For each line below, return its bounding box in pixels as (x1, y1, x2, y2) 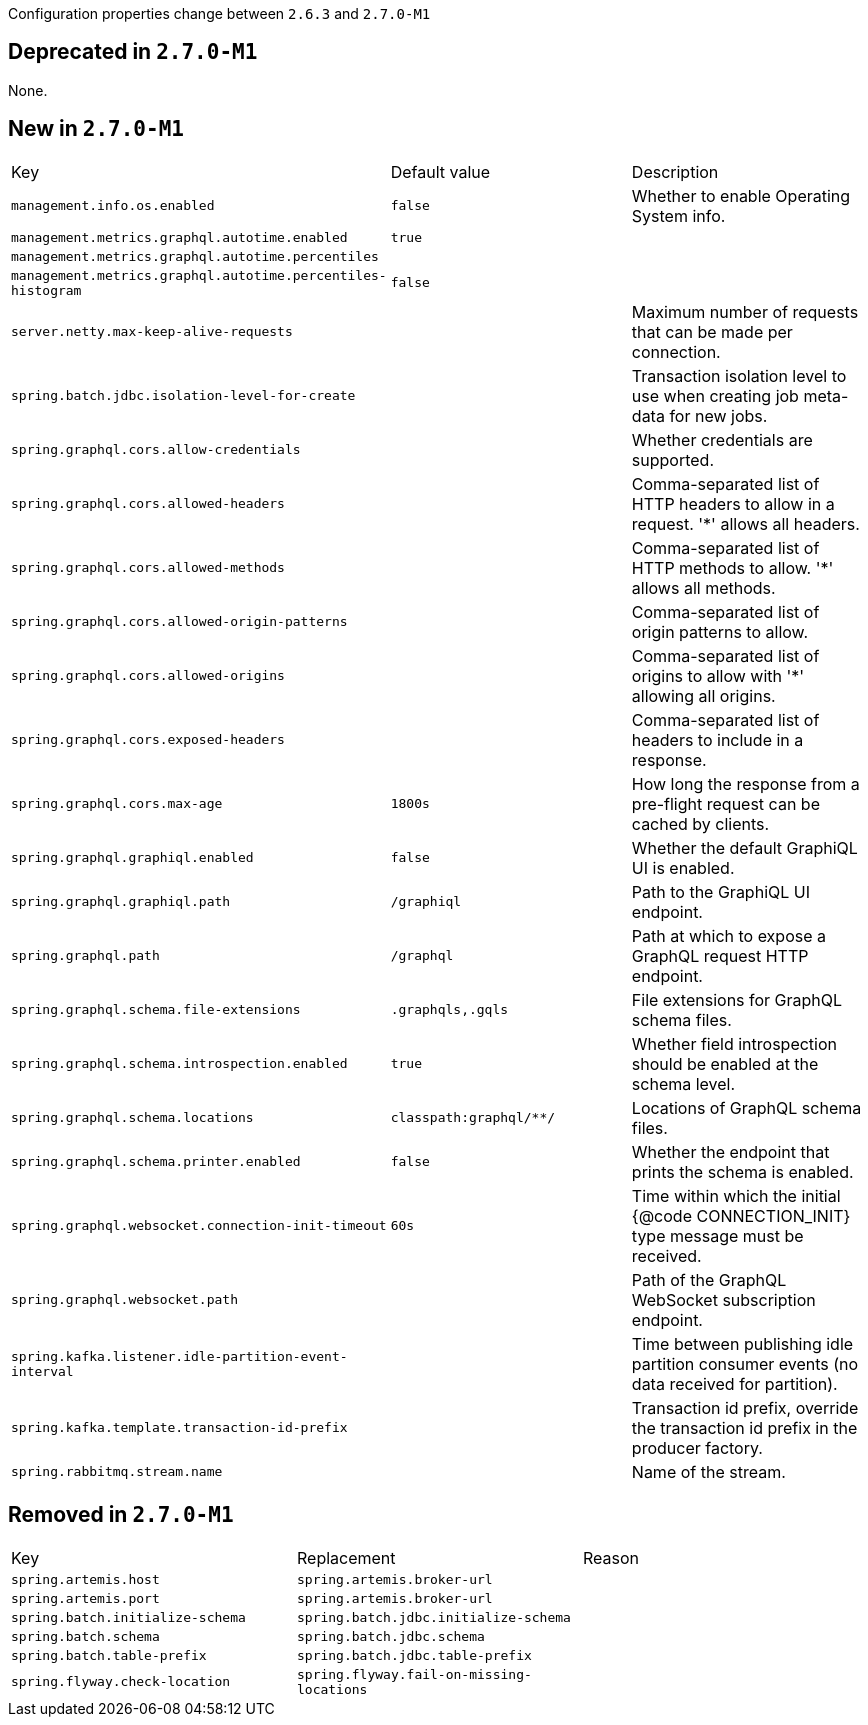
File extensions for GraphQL (631, 989, 843, 1010)
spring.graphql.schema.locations (11, 1110, 254, 1126)
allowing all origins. (631, 685, 776, 706)
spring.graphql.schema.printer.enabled (11, 1154, 301, 1170)
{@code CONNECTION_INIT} (631, 1205, 851, 1226)
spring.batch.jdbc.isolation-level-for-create (11, 388, 356, 404)
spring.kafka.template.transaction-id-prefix (11, 1420, 348, 1436)
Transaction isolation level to (631, 365, 847, 386)
